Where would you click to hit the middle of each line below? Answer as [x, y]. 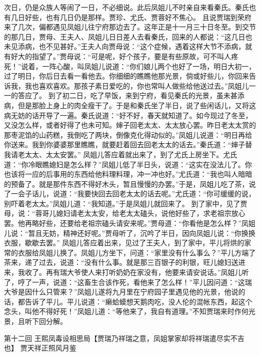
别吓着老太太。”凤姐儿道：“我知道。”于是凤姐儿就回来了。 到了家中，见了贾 [126, 203]
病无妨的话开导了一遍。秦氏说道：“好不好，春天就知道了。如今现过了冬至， [128, 115]
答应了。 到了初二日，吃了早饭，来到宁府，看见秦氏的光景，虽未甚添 [131, 95]
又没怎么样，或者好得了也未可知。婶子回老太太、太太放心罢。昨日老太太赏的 [130, 125]
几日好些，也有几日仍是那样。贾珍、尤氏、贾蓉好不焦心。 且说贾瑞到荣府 [131, 17]
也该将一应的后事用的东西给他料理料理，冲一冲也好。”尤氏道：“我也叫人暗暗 [128, 174]
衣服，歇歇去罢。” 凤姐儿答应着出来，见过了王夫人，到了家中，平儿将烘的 [124, 243]
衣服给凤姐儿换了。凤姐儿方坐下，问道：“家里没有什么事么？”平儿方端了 [137, 252]
